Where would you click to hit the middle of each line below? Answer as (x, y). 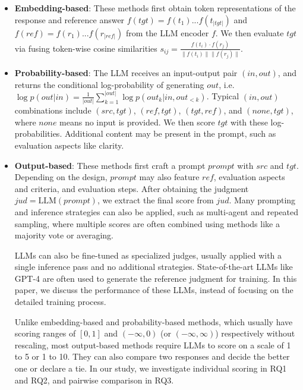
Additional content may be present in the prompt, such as (170, 133)
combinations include (53, 110)
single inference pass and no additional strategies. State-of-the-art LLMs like (154, 267)
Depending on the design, (61, 177)
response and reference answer (70, 19)
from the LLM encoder (167, 32)
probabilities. (38, 133)
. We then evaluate (250, 32)
